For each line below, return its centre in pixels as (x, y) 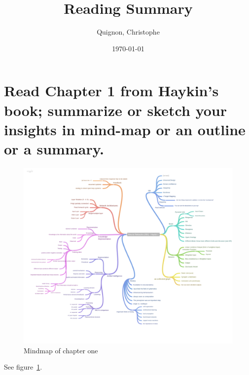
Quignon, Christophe (128, 32)
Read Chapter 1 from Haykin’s (111, 91)
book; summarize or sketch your (116, 110)
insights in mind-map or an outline (125, 129)
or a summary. (54, 148)
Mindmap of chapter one (61, 350)
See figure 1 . (23, 367)
